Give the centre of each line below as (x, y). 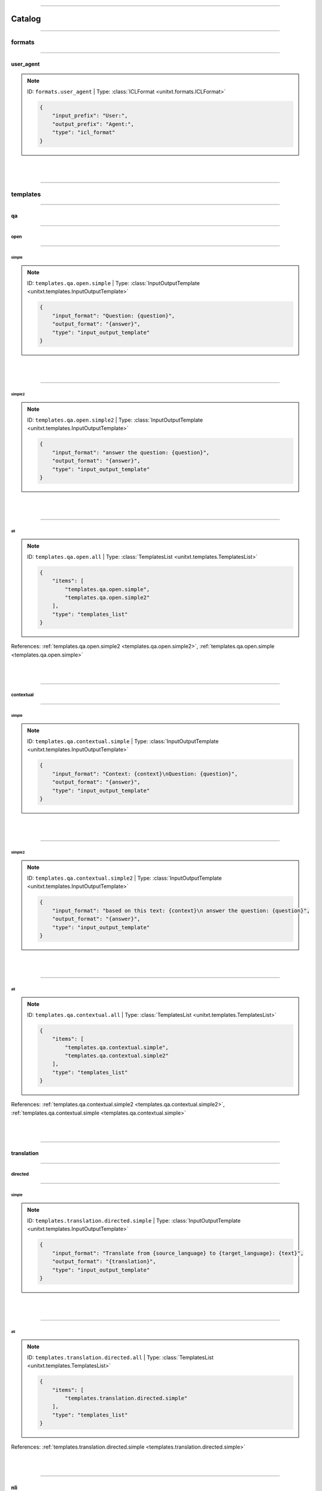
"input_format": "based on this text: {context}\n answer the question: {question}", (181, 910)
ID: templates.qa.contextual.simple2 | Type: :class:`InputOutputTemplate (124, 878)
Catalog (26, 19)
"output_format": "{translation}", (104, 1262)
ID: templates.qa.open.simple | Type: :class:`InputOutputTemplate (113, 283)
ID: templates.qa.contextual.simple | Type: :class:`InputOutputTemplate (123, 741)
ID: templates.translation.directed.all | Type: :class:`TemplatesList (120, 1357)
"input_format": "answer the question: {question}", (131, 452)
